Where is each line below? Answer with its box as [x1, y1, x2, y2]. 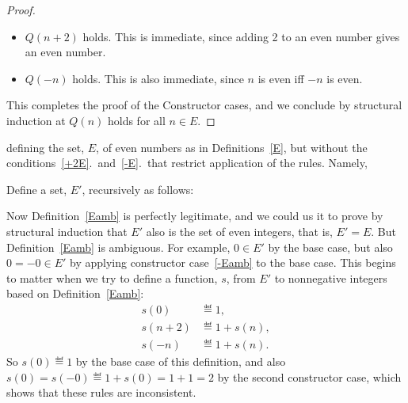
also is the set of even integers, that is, [146, 222, 333, 239]
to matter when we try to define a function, [6, 269, 218, 286]
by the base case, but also [268, 238, 393, 255]
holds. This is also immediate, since [72, 70, 244, 86]
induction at [6, 112, 66, 128]
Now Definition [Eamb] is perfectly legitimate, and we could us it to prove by [6, 207, 383, 224]
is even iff [257, 70, 304, 86]
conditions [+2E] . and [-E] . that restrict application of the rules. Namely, [6, 154, 368, 171]
